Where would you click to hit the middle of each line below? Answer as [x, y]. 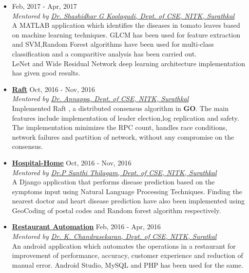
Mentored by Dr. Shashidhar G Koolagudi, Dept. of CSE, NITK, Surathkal [123, 15]
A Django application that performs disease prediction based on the [113, 182]
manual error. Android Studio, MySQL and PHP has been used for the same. [128, 264]
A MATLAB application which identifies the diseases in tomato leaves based [126, 25]
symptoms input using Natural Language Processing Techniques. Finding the [127, 191]
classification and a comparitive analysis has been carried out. [104, 53]
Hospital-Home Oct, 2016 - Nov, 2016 [72, 162]
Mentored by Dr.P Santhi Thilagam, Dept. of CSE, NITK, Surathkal [114, 172]
